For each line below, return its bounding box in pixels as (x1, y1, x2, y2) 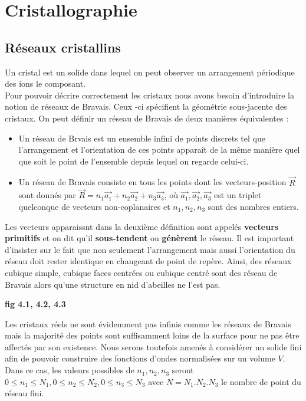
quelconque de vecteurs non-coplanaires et (18, 200, 170, 212)
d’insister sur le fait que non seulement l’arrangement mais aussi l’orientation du (5, 243, 295, 255)
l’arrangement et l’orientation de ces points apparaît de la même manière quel (18, 143, 300, 156)
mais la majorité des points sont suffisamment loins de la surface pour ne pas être (5, 329, 300, 341)
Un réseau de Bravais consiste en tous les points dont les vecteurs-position (18, 176, 287, 188)
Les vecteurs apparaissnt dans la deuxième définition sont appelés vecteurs (5, 220, 279, 232)
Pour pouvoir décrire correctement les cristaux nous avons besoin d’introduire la (5, 88, 294, 101)
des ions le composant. (5, 77, 86, 90)
